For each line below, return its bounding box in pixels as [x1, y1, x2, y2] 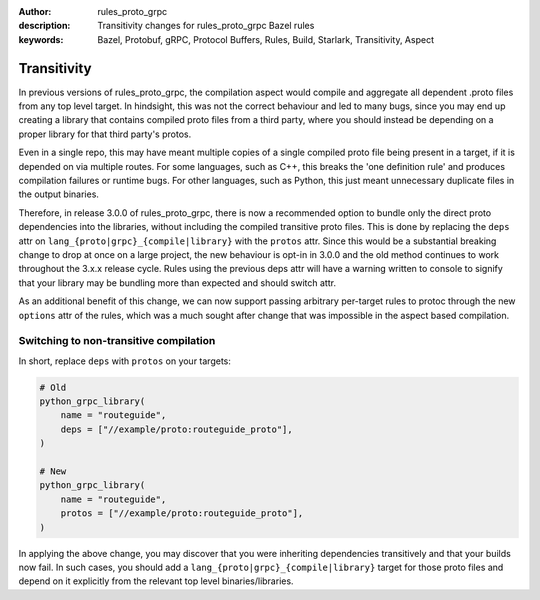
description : [18, 20, 71, 32]
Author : [18, 6, 52, 17]
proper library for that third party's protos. [18, 128, 192, 140]
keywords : [18, 33, 64, 45]
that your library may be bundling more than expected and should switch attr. [18, 276, 337, 289]
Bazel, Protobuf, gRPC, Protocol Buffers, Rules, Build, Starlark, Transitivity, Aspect [97, 33, 435, 45]
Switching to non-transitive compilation [18, 334, 216, 348]
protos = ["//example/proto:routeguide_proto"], [60, 508, 304, 519]
